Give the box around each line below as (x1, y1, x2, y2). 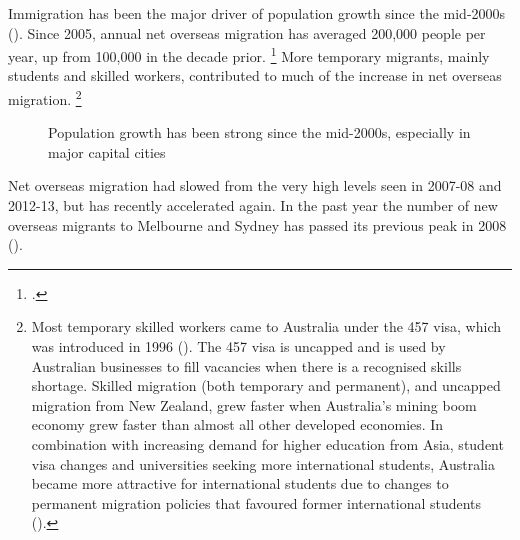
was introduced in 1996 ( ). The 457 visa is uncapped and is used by (31, 336, 446, 357)
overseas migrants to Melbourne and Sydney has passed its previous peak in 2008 (8, 214, 507, 235)
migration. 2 (8, 86, 82, 109)
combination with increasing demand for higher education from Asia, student (31, 434, 504, 454)
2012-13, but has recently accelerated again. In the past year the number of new (8, 195, 498, 216)
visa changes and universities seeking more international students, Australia (31, 453, 495, 474)
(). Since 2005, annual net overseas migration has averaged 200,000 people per (8, 22, 486, 43)
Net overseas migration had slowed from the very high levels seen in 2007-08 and (8, 175, 502, 196)
